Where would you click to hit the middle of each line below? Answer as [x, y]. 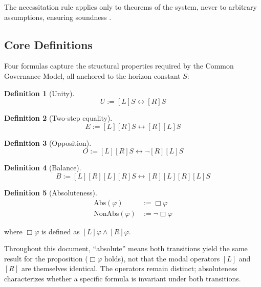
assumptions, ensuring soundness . [58, 17]
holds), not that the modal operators [162, 258]
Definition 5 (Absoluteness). [51, 192]
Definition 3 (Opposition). [48, 142]
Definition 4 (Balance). [43, 168]
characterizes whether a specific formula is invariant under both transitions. [123, 278]
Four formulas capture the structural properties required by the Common [119, 66]
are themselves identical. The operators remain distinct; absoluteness [129, 268]
